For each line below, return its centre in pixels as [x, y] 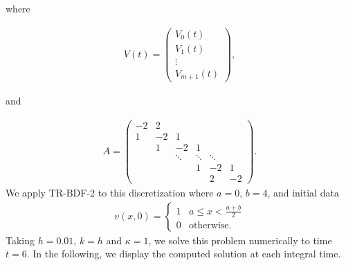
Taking [20, 240]
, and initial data [303, 193]
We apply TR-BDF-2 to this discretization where [110, 193]
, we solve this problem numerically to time [240, 240]
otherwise [209, 226]
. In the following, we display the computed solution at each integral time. [184, 254]
